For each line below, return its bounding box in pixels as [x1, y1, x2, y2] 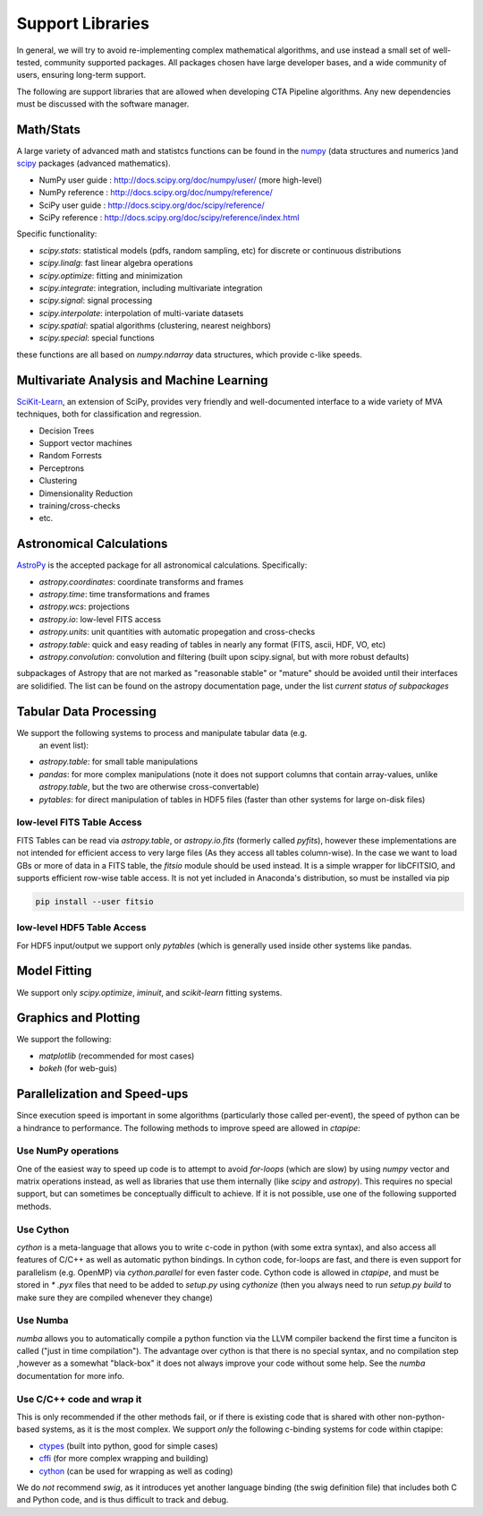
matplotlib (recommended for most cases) [38, 1050, 195, 1061]
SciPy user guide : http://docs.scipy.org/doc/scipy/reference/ [38, 200, 266, 210]
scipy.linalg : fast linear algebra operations [38, 258, 194, 269]
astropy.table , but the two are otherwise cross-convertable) [38, 782, 259, 792]
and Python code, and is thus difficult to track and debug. [16, 1495, 229, 1505]
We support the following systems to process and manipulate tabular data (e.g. [16, 727, 308, 738]
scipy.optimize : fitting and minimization [38, 270, 183, 281]
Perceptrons [38, 462, 85, 474]
